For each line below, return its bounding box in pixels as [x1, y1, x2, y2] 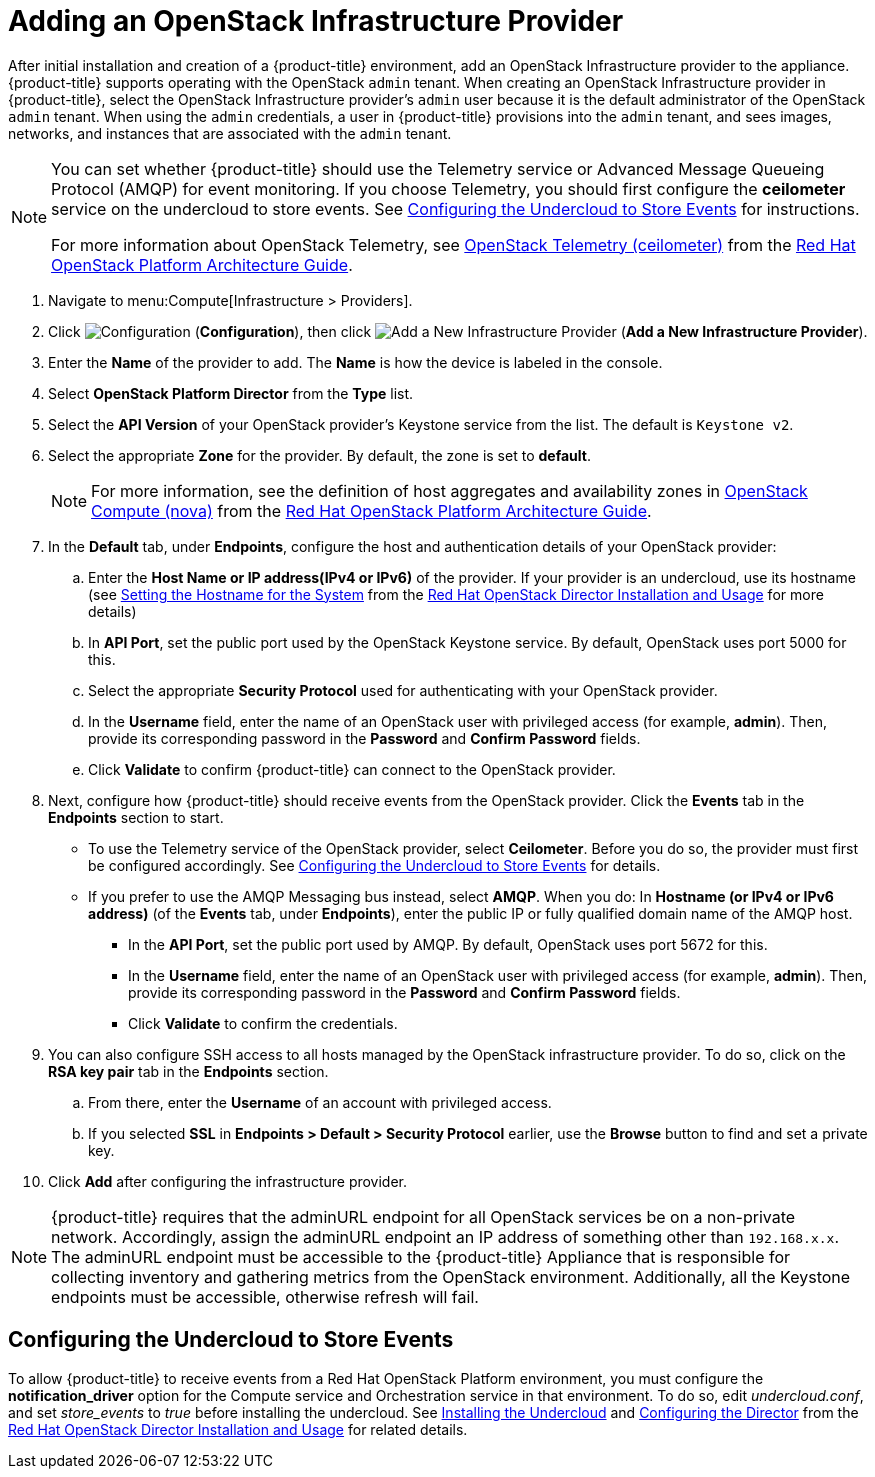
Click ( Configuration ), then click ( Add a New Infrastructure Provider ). [48, 322, 868, 340]
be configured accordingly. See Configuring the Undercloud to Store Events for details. [88, 856, 661, 874]
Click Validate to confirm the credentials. [128, 1014, 398, 1032]
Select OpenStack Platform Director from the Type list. [48, 384, 414, 402]
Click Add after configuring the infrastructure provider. [48, 1172, 408, 1190]
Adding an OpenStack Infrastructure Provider [8, 4, 624, 38]
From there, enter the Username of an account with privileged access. [88, 1093, 552, 1111]
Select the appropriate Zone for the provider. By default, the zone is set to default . [48, 446, 591, 464]
